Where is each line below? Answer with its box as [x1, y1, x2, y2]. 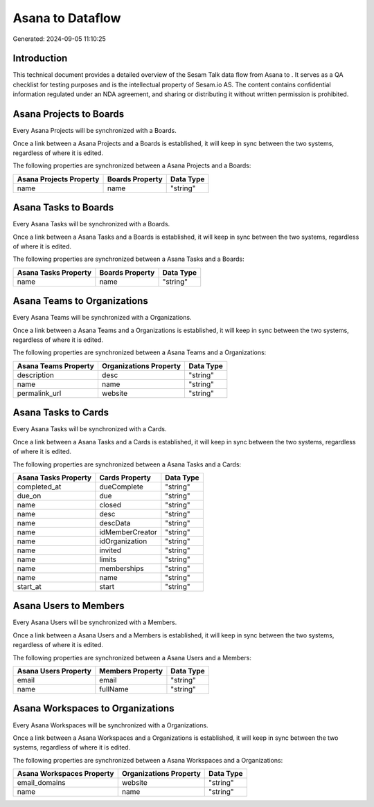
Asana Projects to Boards [12, 108, 125, 120]
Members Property [99, 667, 163, 676]
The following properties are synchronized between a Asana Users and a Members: [12, 653, 252, 662]
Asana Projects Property [17, 174, 100, 183]
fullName [99, 684, 129, 694]
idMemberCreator [99, 527, 157, 536]
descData [99, 518, 131, 527]
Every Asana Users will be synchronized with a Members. [12, 618, 177, 626]
